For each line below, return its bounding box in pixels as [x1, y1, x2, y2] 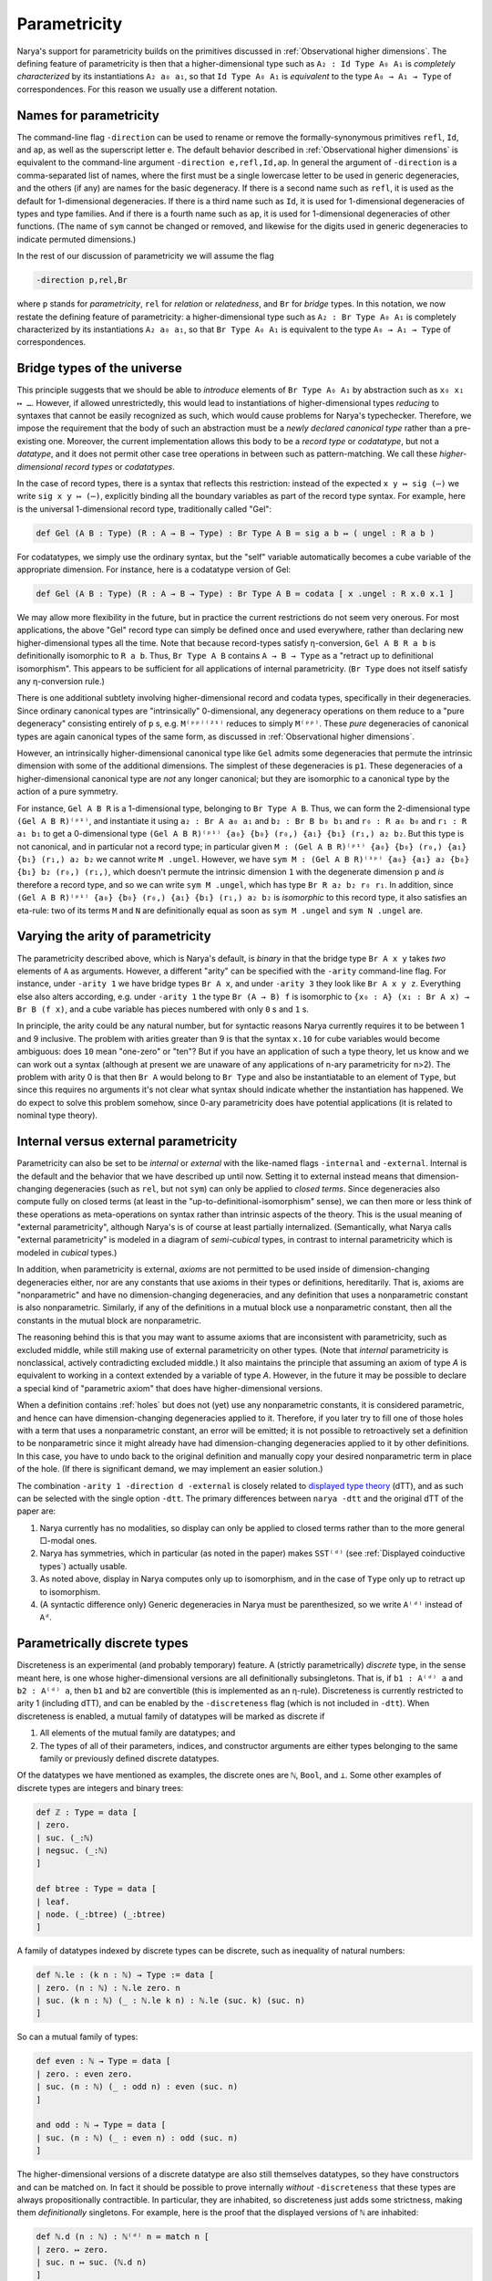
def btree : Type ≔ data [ [36, 1884, 157, 1894]
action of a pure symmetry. [16, 786, 118, 797]
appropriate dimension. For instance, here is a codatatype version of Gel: [16, 564, 292, 575]
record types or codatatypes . [64, 461, 175, 472]
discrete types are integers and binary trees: [16, 1782, 184, 1793]
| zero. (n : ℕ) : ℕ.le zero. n [36, 1983, 181, 1993]
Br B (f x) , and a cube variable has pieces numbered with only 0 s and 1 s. [16, 1004, 310, 1015]
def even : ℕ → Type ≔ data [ [36, 2056, 171, 2067]
